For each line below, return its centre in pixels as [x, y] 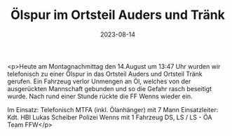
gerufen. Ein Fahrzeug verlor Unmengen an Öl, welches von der [99, 81]
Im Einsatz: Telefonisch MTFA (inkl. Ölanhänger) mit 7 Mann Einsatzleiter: [113, 109]
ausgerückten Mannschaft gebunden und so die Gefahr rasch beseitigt [110, 88]
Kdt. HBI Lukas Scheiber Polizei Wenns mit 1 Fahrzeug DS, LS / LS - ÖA [110, 117]
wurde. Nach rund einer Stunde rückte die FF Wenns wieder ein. [100, 96]
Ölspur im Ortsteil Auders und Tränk [118, 15]
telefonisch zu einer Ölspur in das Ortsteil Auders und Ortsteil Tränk [105, 74]
